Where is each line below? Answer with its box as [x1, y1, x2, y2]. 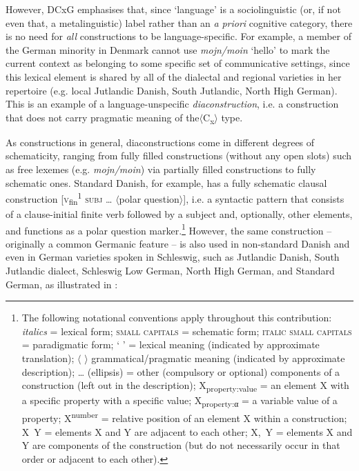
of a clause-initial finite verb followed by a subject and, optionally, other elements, [6, 207, 353, 221]
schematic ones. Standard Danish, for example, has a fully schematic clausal [6, 175, 327, 190]
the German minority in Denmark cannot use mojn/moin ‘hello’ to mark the [6, 42, 330, 57]
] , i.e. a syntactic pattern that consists [183, 191, 345, 206]
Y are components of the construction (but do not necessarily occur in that [21, 438, 340, 452]
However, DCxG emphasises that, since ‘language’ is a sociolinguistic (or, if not [6, 2, 341, 16]
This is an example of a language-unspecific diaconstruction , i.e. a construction [6, 97, 339, 111]
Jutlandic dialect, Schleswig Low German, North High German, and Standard [6, 263, 335, 278]
